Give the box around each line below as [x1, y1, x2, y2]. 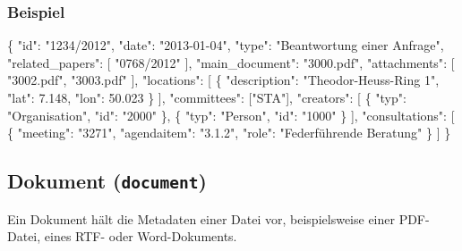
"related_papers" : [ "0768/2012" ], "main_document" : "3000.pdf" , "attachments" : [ [7, 53, 455, 71]
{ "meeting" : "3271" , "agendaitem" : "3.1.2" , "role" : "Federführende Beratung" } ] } [7, 123, 451, 142]
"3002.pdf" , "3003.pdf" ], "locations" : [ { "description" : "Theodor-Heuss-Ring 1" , [7, 71, 440, 89]
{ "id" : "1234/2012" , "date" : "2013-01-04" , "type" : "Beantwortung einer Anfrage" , [7, 36, 444, 54]
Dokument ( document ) [7, 167, 207, 195]
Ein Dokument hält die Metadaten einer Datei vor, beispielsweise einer [7, 209, 395, 228]
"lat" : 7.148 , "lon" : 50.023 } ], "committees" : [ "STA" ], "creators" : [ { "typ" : [7, 88, 406, 106]
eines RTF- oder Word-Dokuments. [44, 227, 237, 246]
